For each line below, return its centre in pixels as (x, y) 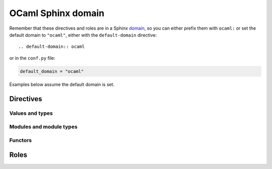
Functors (21, 140)
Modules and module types (43, 127)
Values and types (31, 113)
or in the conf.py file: (32, 58)
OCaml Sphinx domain (57, 13)
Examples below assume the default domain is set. (62, 84)
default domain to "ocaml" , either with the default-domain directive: (83, 35)
